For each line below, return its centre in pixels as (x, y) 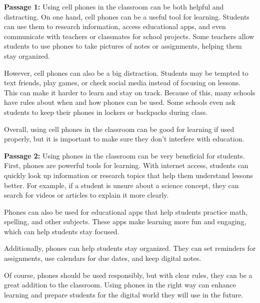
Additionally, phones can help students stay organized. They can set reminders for (130, 248)
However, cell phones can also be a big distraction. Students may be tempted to (126, 72)
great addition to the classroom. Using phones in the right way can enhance (120, 285)
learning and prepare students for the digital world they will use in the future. (124, 294)
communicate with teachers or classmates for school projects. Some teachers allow (129, 36)
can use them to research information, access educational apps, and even (115, 26)
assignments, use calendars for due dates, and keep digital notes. (103, 258)
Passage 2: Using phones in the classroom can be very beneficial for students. (124, 155)
